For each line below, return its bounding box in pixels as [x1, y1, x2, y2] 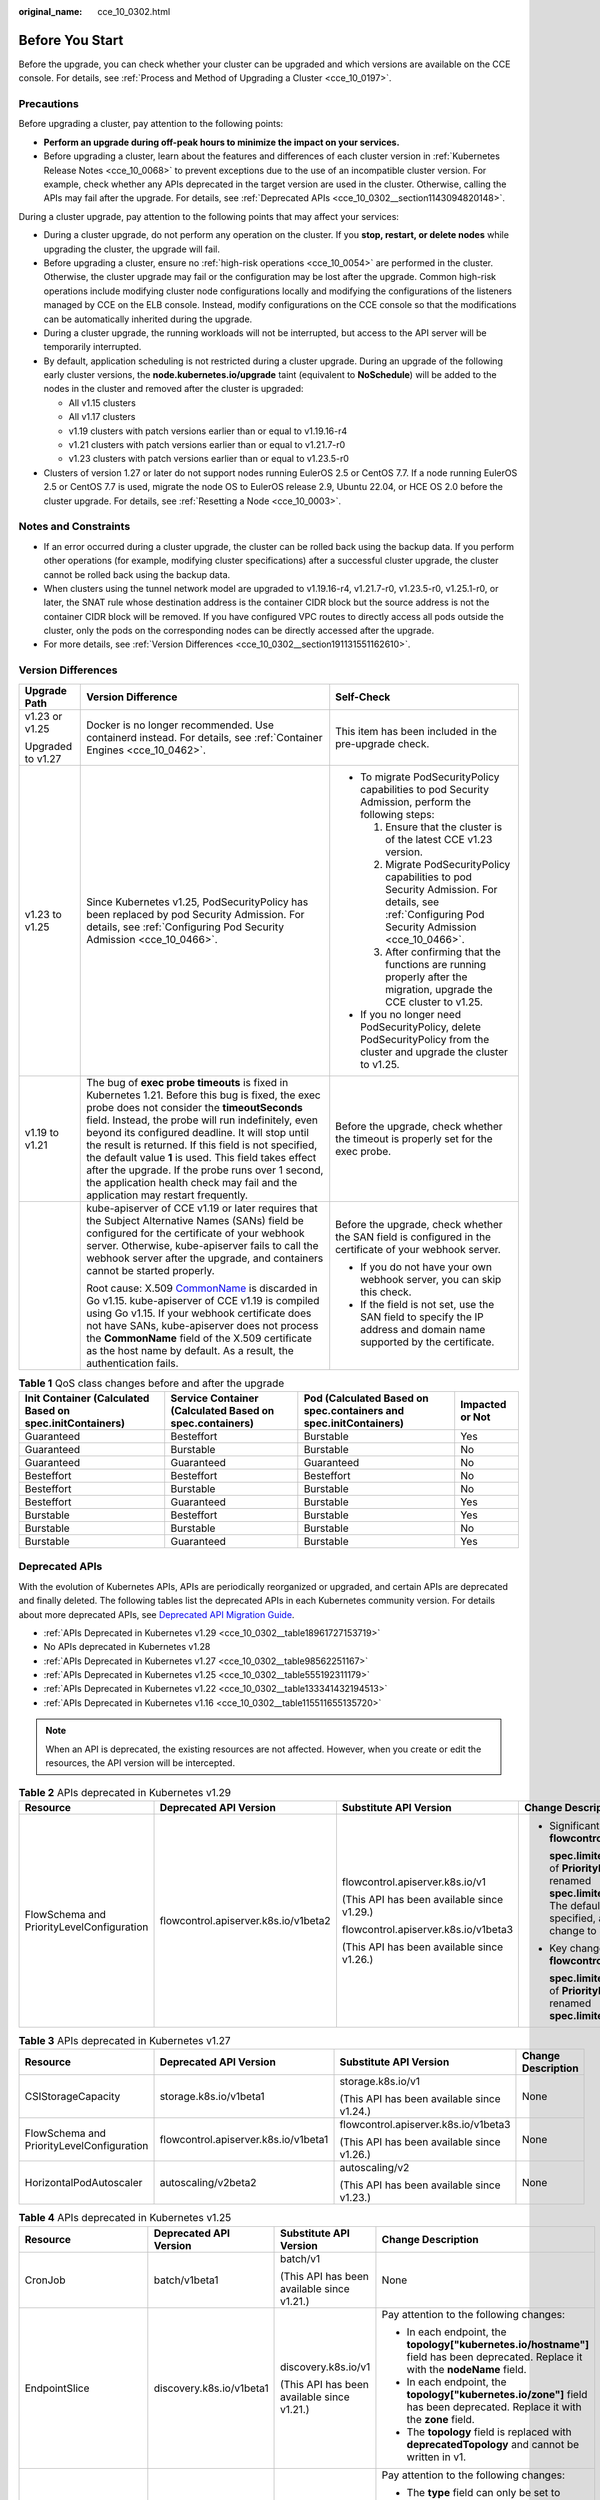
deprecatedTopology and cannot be [406, 2437, 580, 2451]
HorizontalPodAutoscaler [24, 2176, 143, 2190]
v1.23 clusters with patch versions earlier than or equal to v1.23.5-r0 [68, 453, 350, 465]
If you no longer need [360, 1007, 462, 1021]
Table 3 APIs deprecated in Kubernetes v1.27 [18, 2033, 231, 2047]
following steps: [360, 807, 435, 821]
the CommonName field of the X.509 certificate [86, 1331, 312, 1345]
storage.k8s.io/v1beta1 [159, 2090, 265, 2104]
